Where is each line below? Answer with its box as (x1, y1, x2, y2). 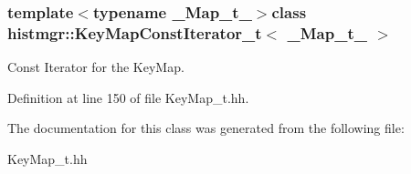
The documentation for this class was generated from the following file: (7, 118, 405, 138)
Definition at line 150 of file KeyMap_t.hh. (7, 87, 249, 107)
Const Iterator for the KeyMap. (7, 57, 184, 77)
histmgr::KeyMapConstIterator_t (7, 21, 262, 44)
